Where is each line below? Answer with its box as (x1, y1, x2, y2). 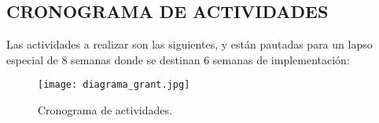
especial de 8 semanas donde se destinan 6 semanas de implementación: (6, 51, 350, 67)
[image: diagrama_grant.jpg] (38, 79, 190, 91)
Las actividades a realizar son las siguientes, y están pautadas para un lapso (6, 36, 373, 52)
